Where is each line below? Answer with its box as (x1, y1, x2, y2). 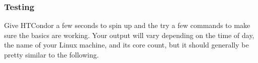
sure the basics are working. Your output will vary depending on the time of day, (4, 29, 254, 40)
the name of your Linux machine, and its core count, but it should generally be (4, 39, 249, 50)
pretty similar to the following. (4, 49, 99, 59)
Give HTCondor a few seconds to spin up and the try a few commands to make (4, 20, 250, 30)
